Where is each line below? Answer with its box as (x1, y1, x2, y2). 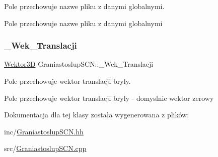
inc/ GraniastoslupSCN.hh (4, 126, 84, 136)
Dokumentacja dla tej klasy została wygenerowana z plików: (4, 109, 189, 120)
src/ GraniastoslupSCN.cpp (4, 143, 87, 153)
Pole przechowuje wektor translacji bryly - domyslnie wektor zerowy (4, 92, 214, 103)
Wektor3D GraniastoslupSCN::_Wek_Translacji (4, 59, 154, 69)
